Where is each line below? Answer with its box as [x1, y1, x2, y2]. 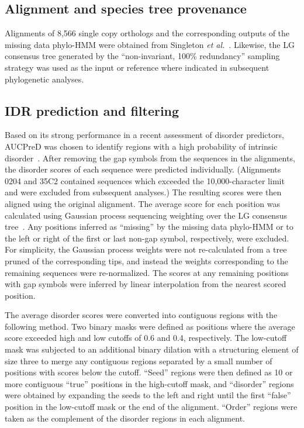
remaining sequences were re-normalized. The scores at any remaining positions [5, 266, 289, 278]
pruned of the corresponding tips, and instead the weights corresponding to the [5, 254, 288, 267]
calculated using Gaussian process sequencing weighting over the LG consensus [5, 209, 287, 221]
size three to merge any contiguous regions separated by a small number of [5, 354, 272, 367]
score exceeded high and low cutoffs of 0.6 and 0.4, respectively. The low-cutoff [5, 332, 287, 344]
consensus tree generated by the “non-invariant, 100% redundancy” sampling [5, 50, 280, 62]
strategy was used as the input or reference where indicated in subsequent [5, 61, 270, 73]
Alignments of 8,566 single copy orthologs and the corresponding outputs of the [5, 27, 290, 39]
